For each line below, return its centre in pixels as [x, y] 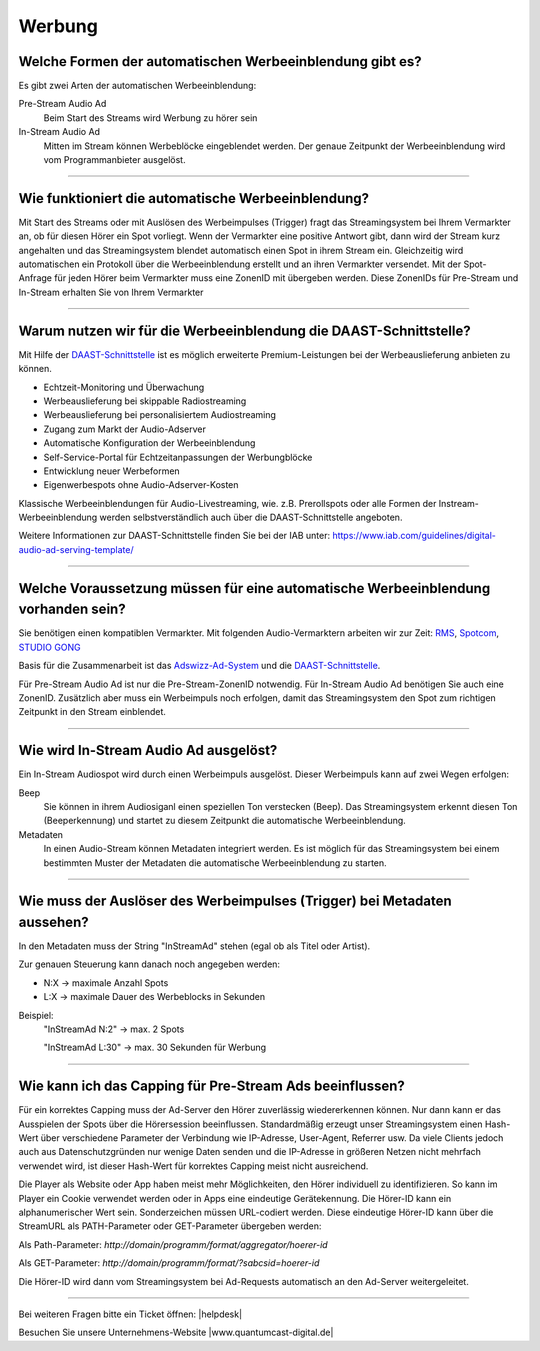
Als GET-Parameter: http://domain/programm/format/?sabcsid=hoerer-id [169, 1263]
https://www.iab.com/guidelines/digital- [414, 536]
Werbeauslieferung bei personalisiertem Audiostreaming [160, 415]
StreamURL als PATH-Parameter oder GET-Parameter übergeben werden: [170, 1226]
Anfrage [35, 278]
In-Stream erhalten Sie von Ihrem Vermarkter [111, 292]
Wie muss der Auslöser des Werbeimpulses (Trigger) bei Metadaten [235, 901]
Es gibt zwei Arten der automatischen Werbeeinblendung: [137, 86]
